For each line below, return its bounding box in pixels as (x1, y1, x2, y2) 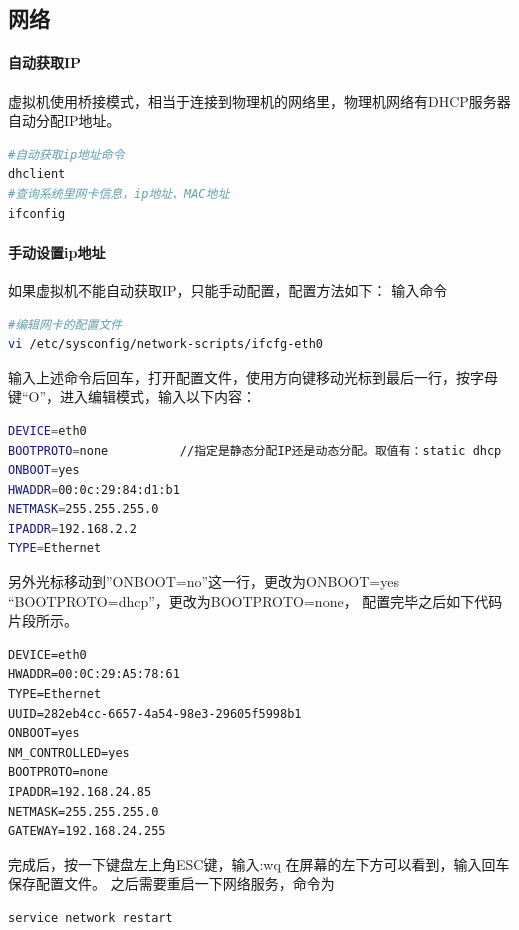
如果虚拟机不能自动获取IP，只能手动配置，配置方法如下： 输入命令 (8, 279, 448, 300)
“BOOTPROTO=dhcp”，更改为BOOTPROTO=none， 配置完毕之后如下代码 (8, 590, 503, 611)
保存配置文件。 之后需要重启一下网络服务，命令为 (8, 873, 335, 894)
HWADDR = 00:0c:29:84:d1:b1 (8, 482, 180, 497)
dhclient (8, 167, 66, 182)
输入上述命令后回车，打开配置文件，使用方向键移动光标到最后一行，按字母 (8, 366, 498, 387)
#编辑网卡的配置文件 (8, 317, 123, 332)
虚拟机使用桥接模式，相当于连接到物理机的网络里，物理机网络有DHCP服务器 (8, 90, 511, 111)
